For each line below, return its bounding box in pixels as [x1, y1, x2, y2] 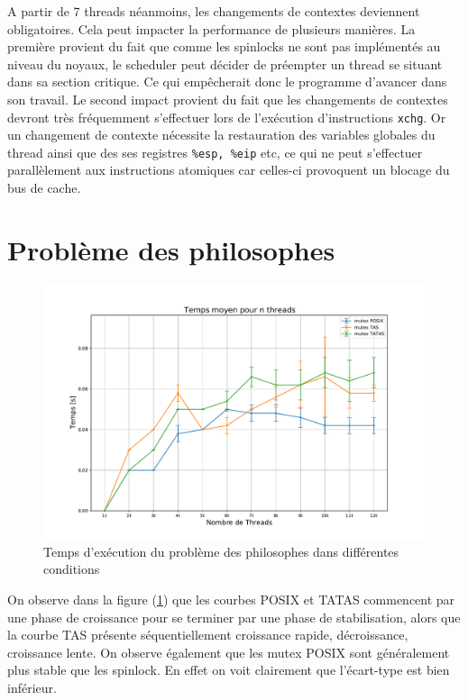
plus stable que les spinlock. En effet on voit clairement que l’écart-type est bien [7, 660, 450, 679]
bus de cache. [7, 178, 81, 197]
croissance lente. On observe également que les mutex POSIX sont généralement [7, 642, 450, 661]
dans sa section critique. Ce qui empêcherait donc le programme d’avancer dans [7, 72, 447, 91]
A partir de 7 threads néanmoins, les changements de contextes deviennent [7, 2, 420, 20]
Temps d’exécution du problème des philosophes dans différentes [43, 541, 399, 560]
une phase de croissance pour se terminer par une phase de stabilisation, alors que [7, 607, 461, 626]
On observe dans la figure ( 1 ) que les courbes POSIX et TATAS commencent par [7, 589, 455, 608]
